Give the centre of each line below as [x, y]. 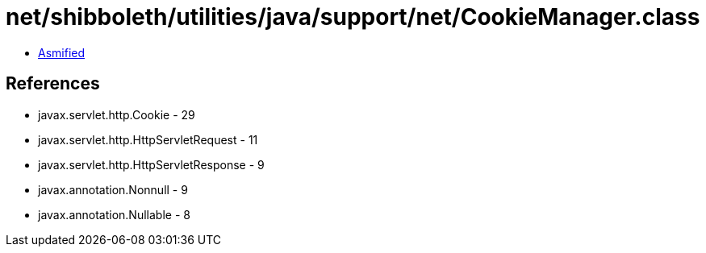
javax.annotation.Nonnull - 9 [113, 189]
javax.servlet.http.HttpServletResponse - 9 [151, 164]
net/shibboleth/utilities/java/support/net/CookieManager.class [353, 17]
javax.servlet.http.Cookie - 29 [117, 114]
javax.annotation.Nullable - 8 [114, 214]
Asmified [62, 52]
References [53, 84]
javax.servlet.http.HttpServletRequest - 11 [148, 139]
